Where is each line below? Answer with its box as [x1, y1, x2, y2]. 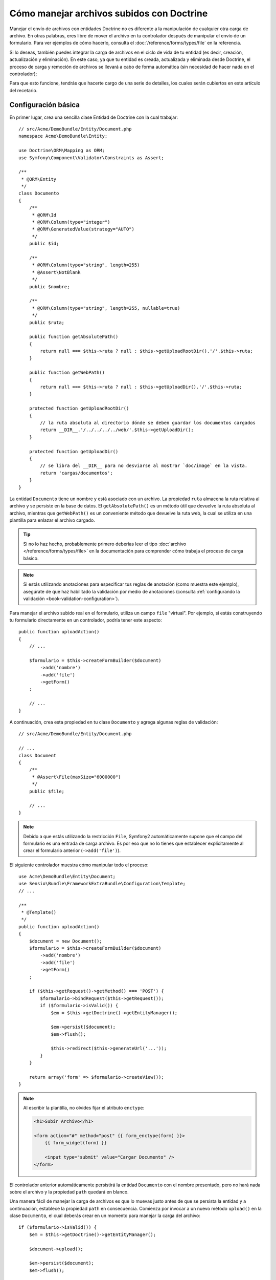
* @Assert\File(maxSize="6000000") [32, 774, 121, 780]
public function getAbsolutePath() [29, 334, 119, 340]
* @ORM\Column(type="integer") [32, 219, 110, 225]
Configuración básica [9, 100, 80, 110]
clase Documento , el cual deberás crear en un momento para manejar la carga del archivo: [9, 1212, 200, 1219]
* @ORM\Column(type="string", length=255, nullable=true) [32, 305, 180, 311]
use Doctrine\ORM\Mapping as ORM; [18, 147, 105, 154]
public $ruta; [29, 319, 65, 325]
